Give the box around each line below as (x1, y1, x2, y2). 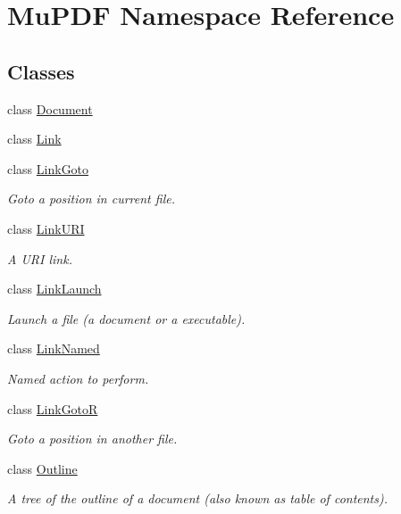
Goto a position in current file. (7, 189, 175, 208)
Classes (7, 57, 75, 85)
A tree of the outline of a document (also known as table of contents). (7, 489, 388, 508)
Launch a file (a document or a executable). (7, 309, 246, 327)
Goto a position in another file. (7, 429, 178, 448)
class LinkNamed (7, 339, 100, 358)
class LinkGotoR (7, 399, 98, 418)
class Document (7, 99, 93, 118)
